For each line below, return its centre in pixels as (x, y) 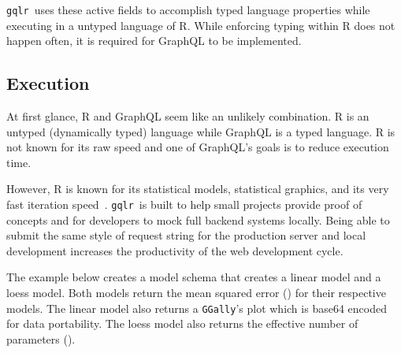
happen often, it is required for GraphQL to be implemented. (154, 41)
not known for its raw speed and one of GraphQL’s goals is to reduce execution (198, 147)
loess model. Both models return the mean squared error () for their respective (196, 293)
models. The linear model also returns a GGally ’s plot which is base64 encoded (197, 308)
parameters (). (41, 338)
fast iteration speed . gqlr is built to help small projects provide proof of (184, 204)
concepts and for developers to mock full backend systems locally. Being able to (198, 219)
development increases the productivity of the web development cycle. (175, 250)
